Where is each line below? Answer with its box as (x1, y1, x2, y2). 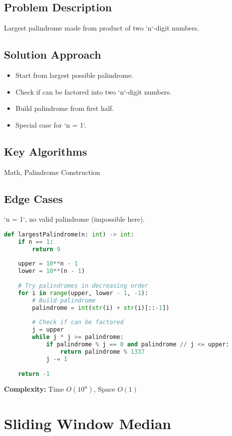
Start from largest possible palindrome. (15, 70, 133, 80)
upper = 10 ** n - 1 (18, 260, 78, 268)
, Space (93, 384, 116, 394)
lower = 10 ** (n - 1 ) (18, 268, 85, 275)
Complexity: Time (4, 384, 64, 394)
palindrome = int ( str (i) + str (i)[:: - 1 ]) (32, 304, 170, 311)
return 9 (32, 245, 60, 253)
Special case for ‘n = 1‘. (15, 119, 87, 130)
